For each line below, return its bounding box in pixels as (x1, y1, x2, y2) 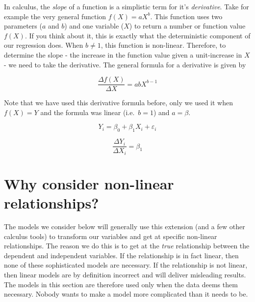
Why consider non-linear (4, 173, 174, 193)
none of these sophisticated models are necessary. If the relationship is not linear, (4, 260, 248, 270)
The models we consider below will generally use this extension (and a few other (4, 221, 245, 232)
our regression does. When (4, 40, 83, 50)
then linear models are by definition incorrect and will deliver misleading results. (4, 270, 246, 279)
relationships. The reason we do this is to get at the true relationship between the (4, 241, 250, 251)
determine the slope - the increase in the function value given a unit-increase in (4, 49, 242, 60)
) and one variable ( (64, 21, 124, 31)
